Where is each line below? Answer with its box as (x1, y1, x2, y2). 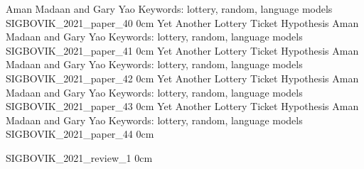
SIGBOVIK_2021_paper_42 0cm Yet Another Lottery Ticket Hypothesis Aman (6, 70, 359, 85)
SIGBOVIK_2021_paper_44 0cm (6, 126, 154, 141)
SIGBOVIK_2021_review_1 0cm (6, 150, 153, 165)
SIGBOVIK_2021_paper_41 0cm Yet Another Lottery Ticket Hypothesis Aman (6, 43, 359, 58)
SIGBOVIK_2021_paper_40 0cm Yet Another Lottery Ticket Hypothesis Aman (6, 15, 359, 30)
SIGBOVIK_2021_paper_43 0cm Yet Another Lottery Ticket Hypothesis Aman (6, 99, 359, 114)
